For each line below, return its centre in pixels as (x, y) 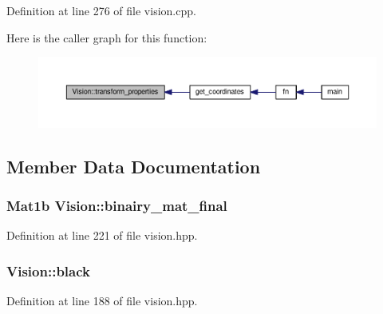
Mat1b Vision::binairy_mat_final (117, 206)
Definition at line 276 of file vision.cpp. (101, 10)
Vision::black (48, 270)
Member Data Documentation (134, 166)
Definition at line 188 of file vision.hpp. (102, 301)
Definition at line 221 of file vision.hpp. (102, 235)
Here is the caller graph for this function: (107, 37)
